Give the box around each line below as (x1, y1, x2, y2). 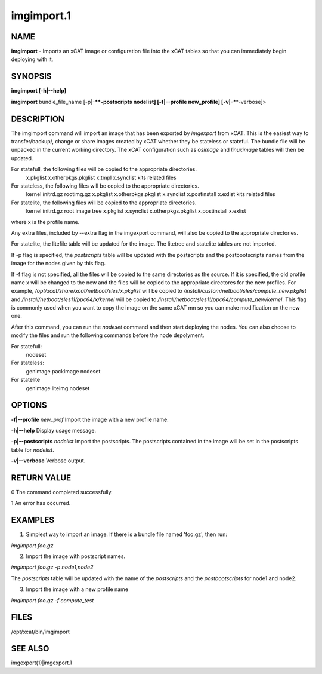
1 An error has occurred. (11, 500, 71, 507)
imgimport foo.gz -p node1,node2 (11, 563, 94, 571)
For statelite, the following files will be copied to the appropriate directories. (11, 199, 197, 206)
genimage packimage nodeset (26, 367, 101, 375)
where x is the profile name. (11, 218, 80, 225)
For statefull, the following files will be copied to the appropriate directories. (11, 166, 197, 173)
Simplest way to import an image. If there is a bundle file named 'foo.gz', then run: (26, 531, 228, 538)
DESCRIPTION (11, 114, 65, 124)
